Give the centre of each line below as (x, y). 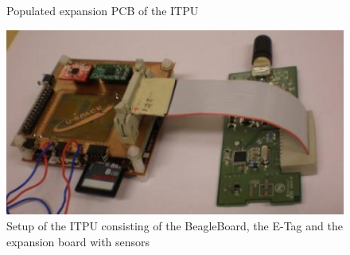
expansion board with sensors (78, 241)
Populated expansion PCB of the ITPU (103, 10)
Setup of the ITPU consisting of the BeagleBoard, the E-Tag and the (175, 226)
